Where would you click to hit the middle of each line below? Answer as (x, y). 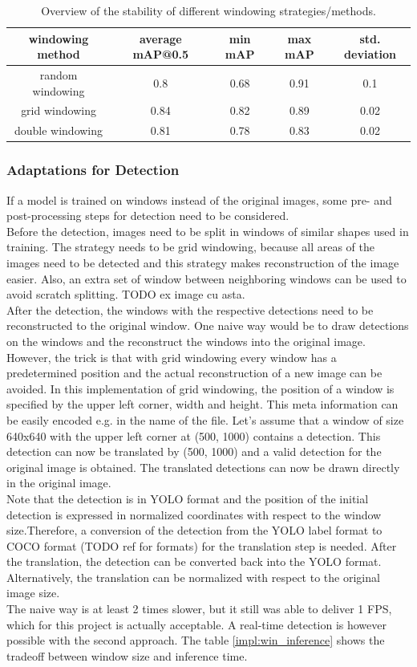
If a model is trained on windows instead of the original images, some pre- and (199, 199)
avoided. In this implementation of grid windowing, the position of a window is (200, 388)
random (59, 75)
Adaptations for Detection (93, 170)
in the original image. (59, 483)
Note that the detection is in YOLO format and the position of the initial (188, 498)
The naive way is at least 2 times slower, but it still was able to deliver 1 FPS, (199, 609)
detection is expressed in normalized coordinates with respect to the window (194, 514)
